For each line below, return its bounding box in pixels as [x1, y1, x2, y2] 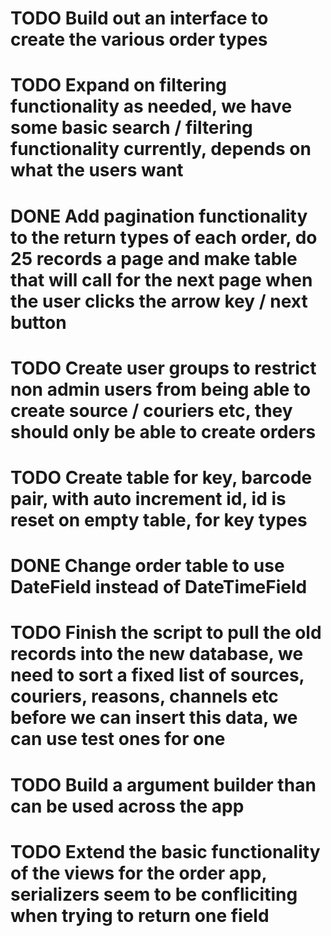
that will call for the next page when [10, 268, 313, 291]
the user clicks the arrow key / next [10, 290, 308, 312]
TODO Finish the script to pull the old [10, 622, 322, 644]
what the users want [10, 159, 184, 182]
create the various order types [10, 28, 268, 51]
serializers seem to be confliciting [10, 883, 298, 906]
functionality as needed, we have [10, 95, 293, 118]
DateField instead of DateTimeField [10, 576, 308, 599]
